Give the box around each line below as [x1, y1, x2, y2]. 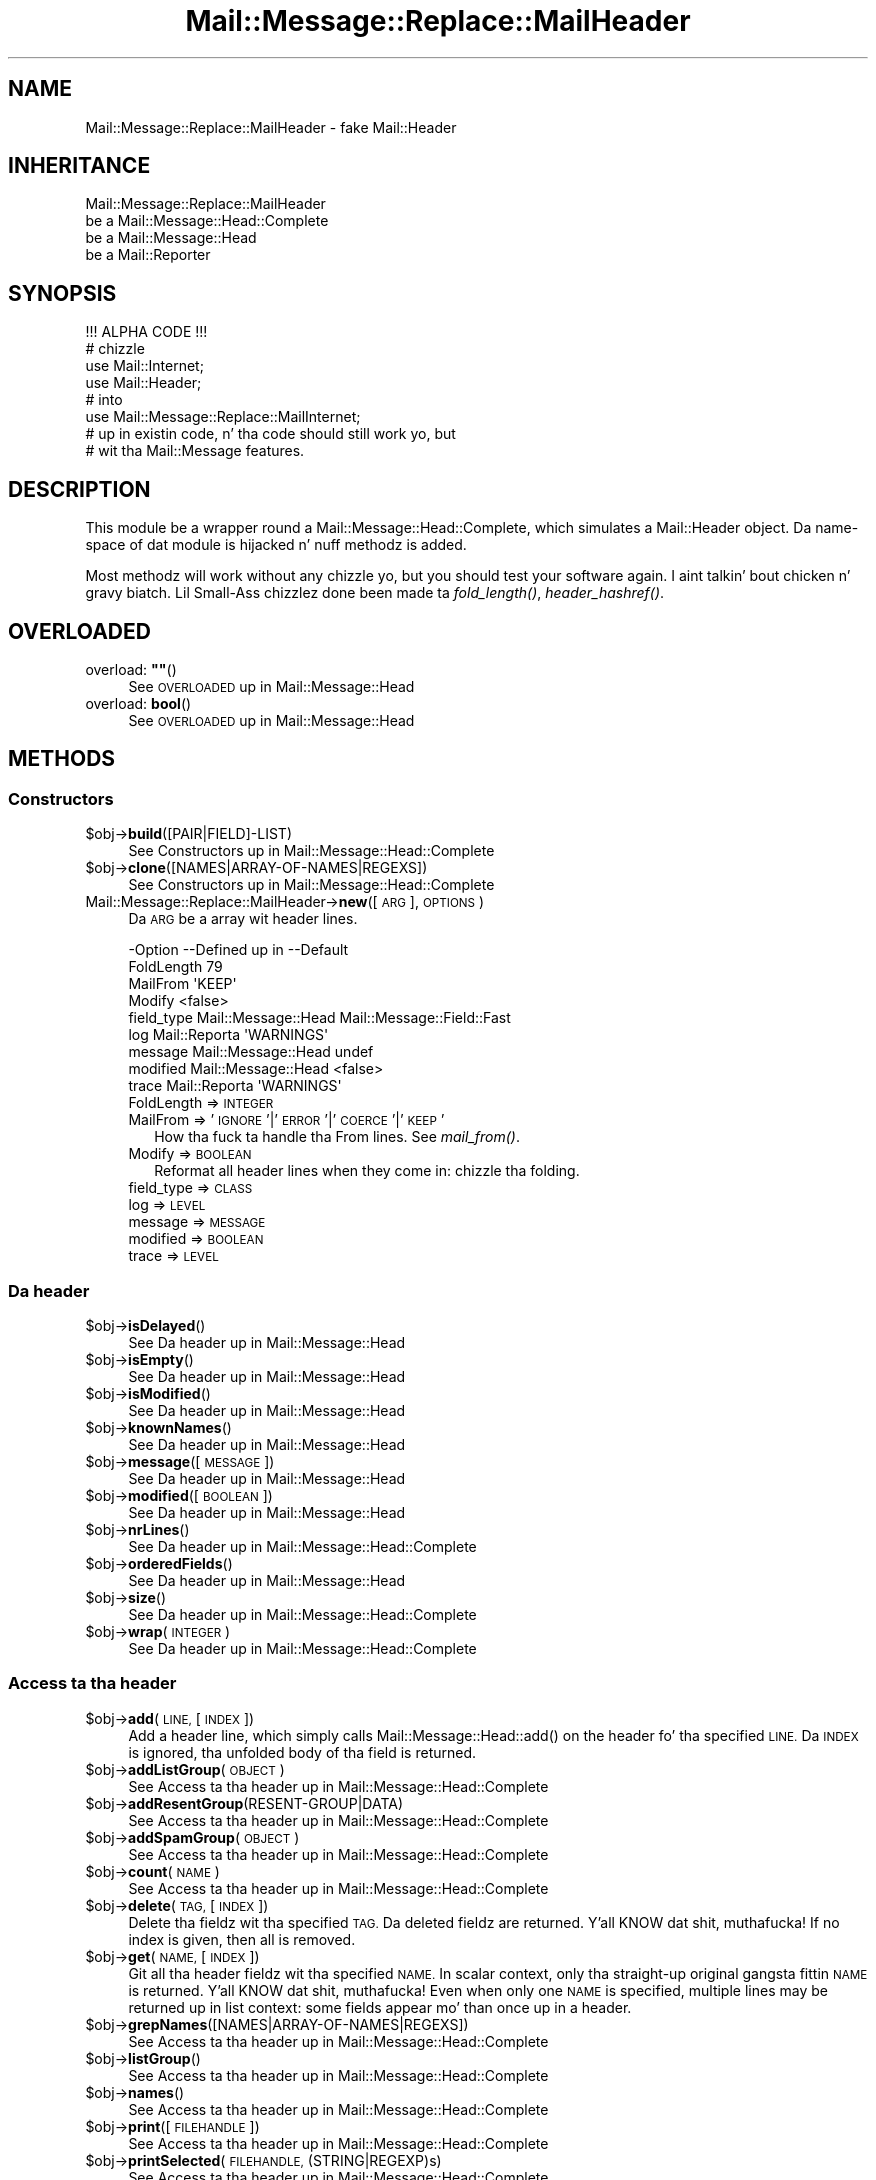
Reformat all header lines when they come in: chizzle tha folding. [154, 1162, 580, 1180]
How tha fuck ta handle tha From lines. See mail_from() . [154, 1128, 520, 1146]
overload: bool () [85, 694, 192, 712]
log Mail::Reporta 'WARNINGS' [128, 1026, 329, 1044]
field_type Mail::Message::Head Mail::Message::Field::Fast [128, 1009, 511, 1027]
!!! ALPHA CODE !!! [85, 323, 208, 341]
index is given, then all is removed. [128, 1930, 356, 1948]
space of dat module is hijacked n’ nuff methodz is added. [85, 536, 467, 554]
